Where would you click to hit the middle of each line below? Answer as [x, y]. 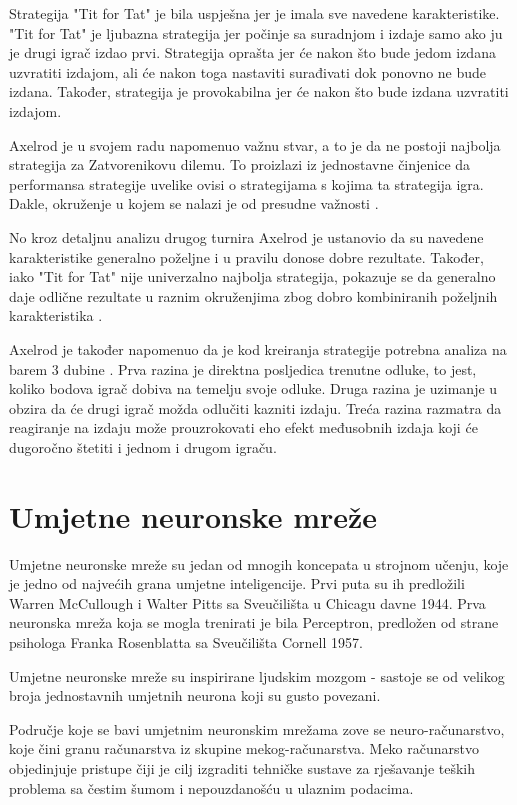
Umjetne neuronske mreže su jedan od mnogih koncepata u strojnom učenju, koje [259, 563]
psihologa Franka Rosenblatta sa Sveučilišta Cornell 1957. [186, 641]
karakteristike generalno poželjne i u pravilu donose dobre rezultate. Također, [246, 256]
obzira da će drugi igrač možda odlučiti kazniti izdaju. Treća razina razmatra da [255, 407]
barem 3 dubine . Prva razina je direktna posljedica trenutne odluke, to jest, [243, 368]
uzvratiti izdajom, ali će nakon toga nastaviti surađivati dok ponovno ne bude [248, 71]
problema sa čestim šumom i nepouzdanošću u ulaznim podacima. [211, 787]
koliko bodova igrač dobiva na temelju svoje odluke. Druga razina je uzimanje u [253, 388]
